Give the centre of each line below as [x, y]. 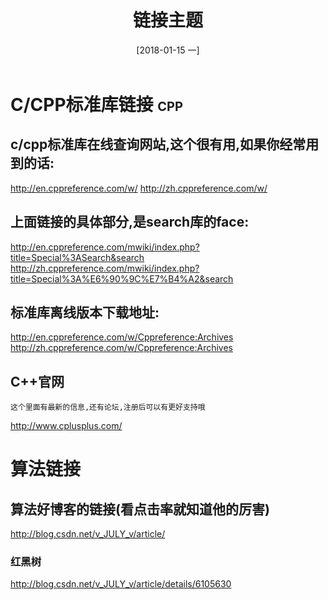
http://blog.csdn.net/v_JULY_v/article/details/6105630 [121, 584]
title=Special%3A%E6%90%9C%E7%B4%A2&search [122, 278]
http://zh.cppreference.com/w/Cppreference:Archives [122, 348]
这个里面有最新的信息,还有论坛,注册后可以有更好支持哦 [108, 407]
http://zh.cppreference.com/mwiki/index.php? [105, 268]
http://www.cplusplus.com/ [66, 426]
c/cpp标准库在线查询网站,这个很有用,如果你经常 [158, 144]
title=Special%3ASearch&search [77, 257]
